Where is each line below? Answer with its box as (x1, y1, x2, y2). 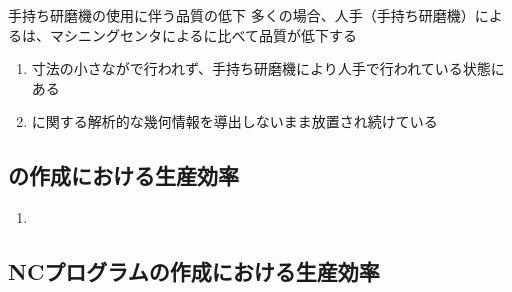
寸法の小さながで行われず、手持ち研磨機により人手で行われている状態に (31, 58, 505, 79)
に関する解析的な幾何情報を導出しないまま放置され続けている (31, 111, 438, 132)
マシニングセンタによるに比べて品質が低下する (49, 24, 358, 45)
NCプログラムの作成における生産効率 (8, 256, 380, 287)
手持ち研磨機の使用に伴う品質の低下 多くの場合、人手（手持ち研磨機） (8, 5, 475, 25)
